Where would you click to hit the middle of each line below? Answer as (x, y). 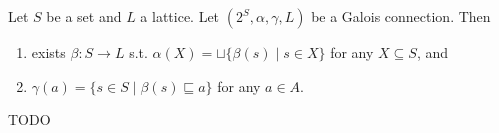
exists (48, 52)
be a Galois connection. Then (401, 16)
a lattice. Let (180, 16)
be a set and (84, 16)
